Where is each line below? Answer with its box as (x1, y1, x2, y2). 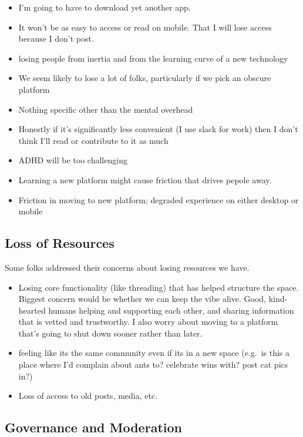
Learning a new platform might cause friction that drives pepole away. (18, 173, 272, 186)
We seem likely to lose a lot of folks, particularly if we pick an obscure (18, 72, 271, 84)
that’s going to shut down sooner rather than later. (18, 327, 203, 339)
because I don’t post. (18, 32, 94, 45)
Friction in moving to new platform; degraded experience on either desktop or (18, 193, 299, 206)
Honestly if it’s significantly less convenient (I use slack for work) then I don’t (18, 123, 298, 135)
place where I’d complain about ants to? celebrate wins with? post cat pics (18, 358, 288, 371)
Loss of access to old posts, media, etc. (18, 389, 158, 402)
